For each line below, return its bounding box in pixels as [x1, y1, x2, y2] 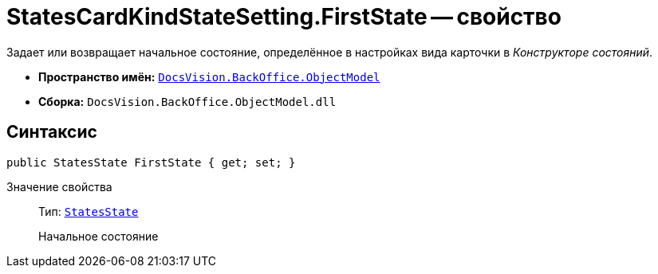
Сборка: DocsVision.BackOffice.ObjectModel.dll [38, 94, 337, 108]
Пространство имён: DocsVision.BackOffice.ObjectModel [38, 69, 380, 84]
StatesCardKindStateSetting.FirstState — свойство [6, 3, 561, 30]
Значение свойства [6, 179, 112, 194]
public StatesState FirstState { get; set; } [6, 155, 296, 169]
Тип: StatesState [38, 204, 139, 218]
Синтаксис [6, 122, 97, 143]
